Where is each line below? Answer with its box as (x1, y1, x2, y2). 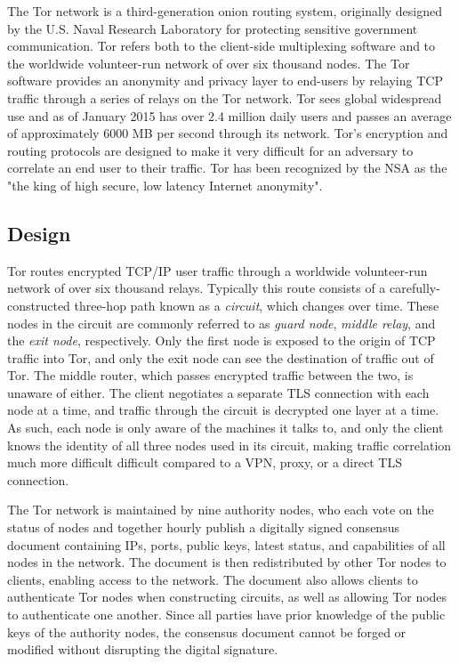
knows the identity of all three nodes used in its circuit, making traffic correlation (7, 435, 452, 454)
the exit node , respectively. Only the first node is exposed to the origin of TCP (7, 331, 436, 350)
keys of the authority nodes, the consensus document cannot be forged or (7, 622, 407, 641)
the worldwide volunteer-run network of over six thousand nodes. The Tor (7, 53, 410, 72)
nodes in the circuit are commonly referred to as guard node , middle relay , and (7, 313, 436, 332)
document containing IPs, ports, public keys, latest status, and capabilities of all (7, 535, 446, 554)
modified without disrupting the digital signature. (7, 640, 278, 659)
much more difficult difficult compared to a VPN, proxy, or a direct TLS (7, 453, 402, 472)
